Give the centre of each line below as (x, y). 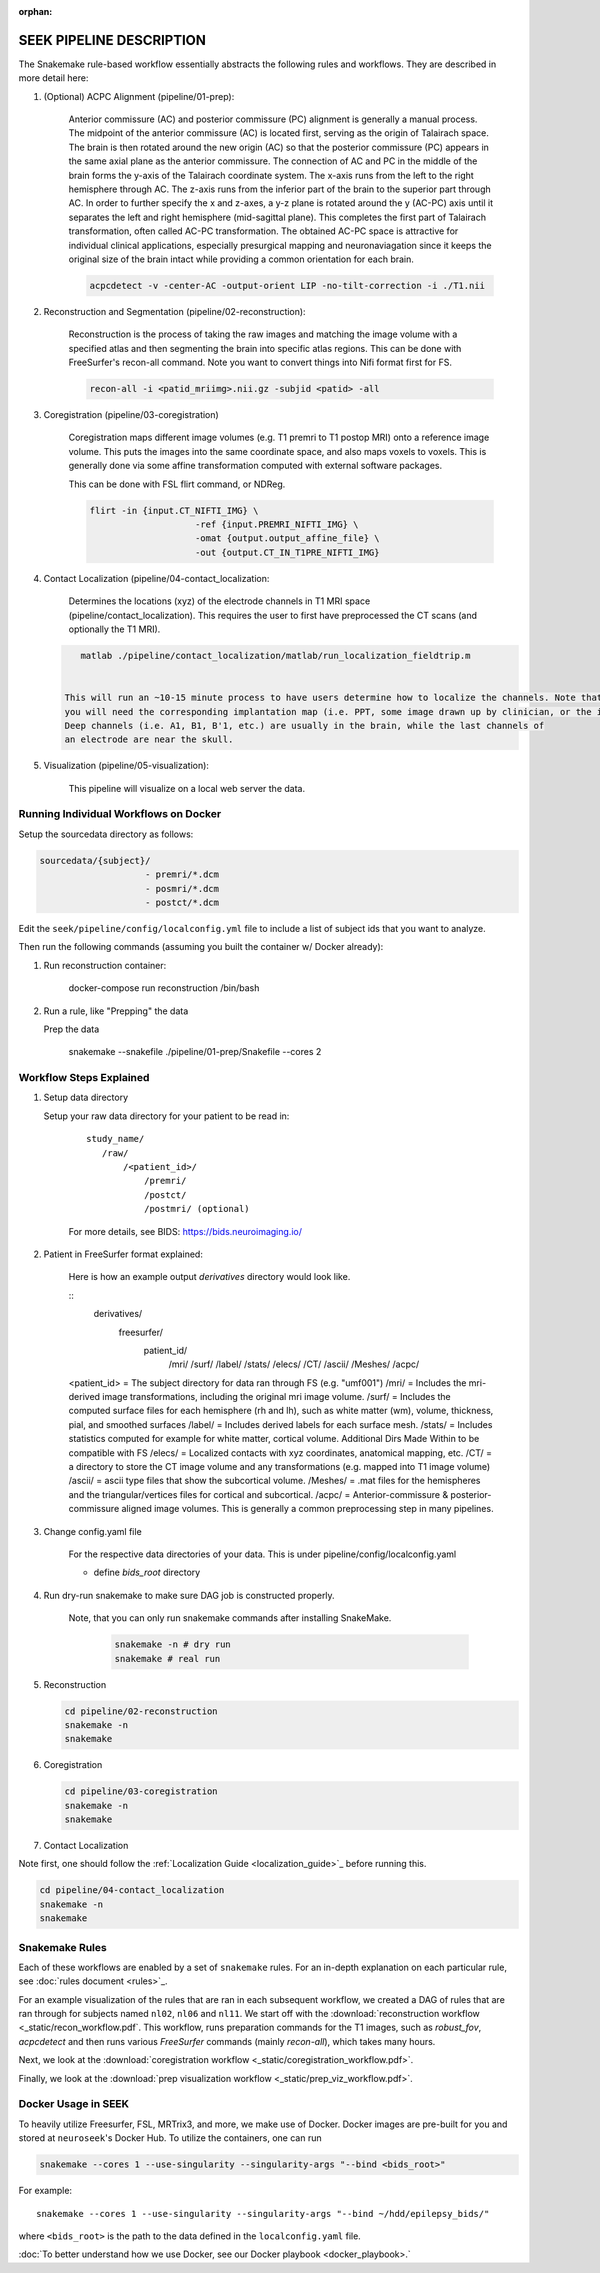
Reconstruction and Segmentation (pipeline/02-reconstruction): (174, 311)
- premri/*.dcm (182, 874)
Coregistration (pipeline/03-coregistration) (131, 415)
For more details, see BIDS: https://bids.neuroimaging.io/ (185, 1231)
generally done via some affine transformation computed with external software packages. (255, 466)
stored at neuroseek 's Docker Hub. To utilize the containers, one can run (170, 2138)
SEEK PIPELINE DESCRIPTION (112, 40)
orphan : (35, 11)
